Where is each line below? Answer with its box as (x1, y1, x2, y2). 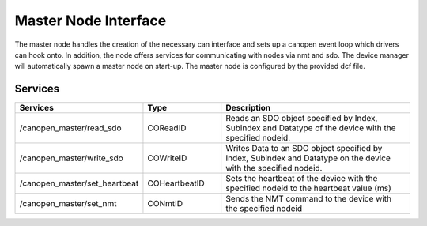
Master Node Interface (14, 12, 167, 29)
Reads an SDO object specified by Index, (225, 113, 378, 124)
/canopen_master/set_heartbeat (19, 178, 139, 189)
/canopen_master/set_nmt (19, 198, 117, 209)
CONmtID (147, 198, 183, 209)
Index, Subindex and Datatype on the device (225, 153, 391, 164)
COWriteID (147, 153, 187, 164)
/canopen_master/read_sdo (19, 122, 122, 134)
